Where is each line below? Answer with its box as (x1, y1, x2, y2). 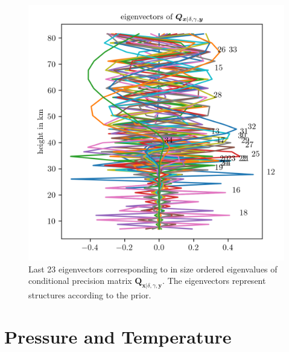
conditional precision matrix (28, 274, 132, 287)
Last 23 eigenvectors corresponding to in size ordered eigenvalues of (28, 262, 278, 275)
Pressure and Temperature (4, 324, 232, 348)
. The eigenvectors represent (162, 274, 266, 287)
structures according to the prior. (28, 288, 151, 301)
